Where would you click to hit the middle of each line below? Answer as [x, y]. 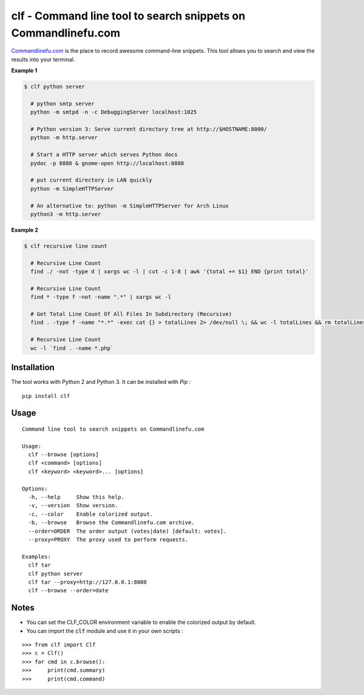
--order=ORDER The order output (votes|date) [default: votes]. [127, 531]
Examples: [36, 556]
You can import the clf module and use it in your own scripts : [105, 631]
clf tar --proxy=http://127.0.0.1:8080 [87, 582]
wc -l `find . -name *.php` [72, 348]
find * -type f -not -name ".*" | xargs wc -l [101, 297]
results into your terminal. [43, 59]
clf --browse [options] [64, 455]
